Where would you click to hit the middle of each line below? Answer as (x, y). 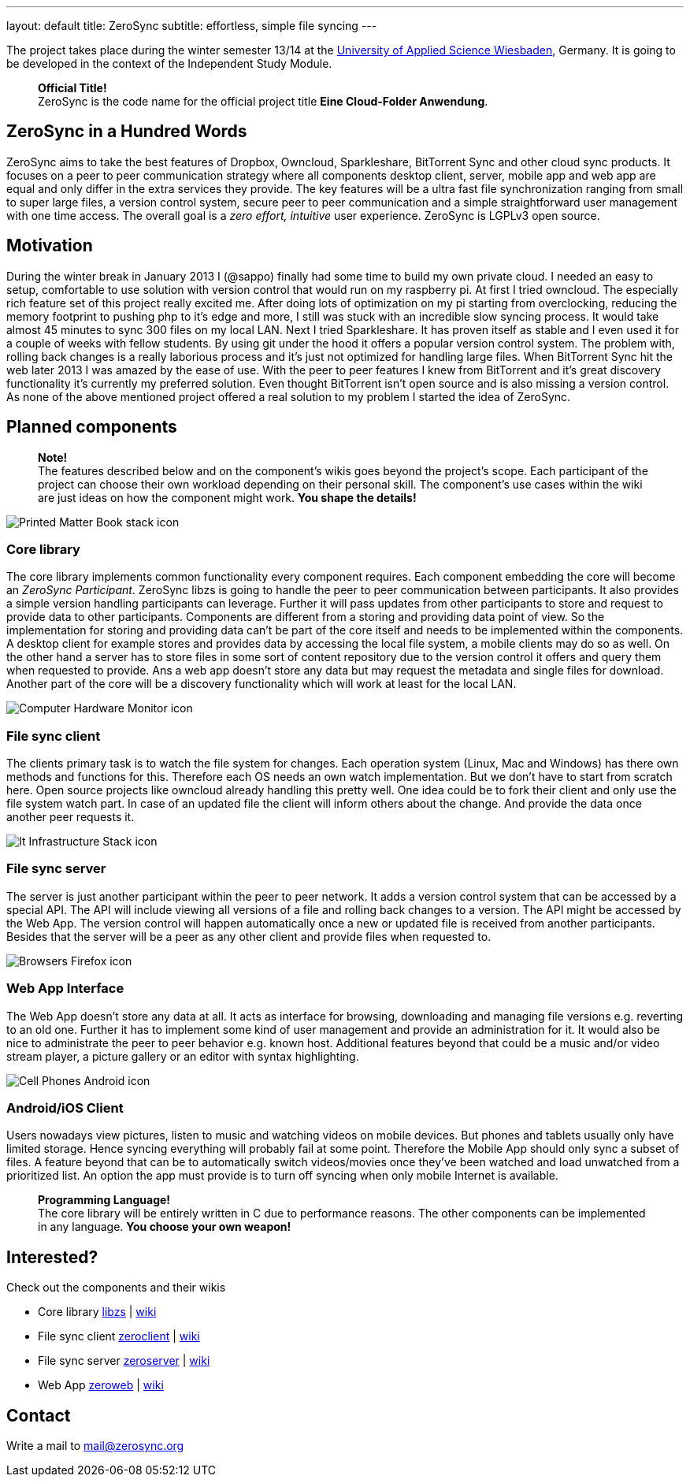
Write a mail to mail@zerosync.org (95, 1445)
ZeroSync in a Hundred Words (127, 132)
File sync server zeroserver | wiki (124, 1361)
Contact (39, 1415)
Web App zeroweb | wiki (101, 1385)
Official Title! (72, 88)
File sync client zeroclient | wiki (119, 1336)
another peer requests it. (70, 817)
